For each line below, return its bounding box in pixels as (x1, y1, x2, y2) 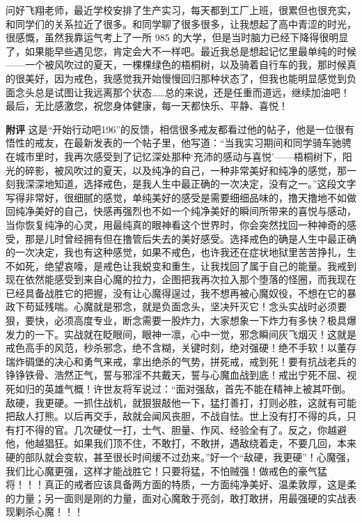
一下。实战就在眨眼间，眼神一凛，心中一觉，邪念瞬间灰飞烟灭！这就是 (34, 326, 356, 341)
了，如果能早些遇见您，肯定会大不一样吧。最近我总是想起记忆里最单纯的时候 (6, 43, 356, 58)
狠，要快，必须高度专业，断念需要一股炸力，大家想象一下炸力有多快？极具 (6, 313, 347, 328)
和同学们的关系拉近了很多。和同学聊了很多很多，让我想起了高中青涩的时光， (6, 16, 356, 31)
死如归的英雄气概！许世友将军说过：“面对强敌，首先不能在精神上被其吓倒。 (6, 381, 352, 396)
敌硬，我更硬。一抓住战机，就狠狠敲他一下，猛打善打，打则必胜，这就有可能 (6, 395, 356, 409)
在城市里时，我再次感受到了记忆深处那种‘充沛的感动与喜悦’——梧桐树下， (6, 149, 343, 163)
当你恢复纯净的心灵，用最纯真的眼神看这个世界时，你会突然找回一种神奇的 (6, 217, 347, 232)
